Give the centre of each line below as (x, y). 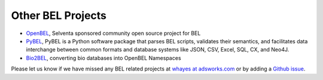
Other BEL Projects (59, 15)
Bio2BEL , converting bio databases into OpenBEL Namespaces (104, 58)
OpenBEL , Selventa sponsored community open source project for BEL (113, 33)
